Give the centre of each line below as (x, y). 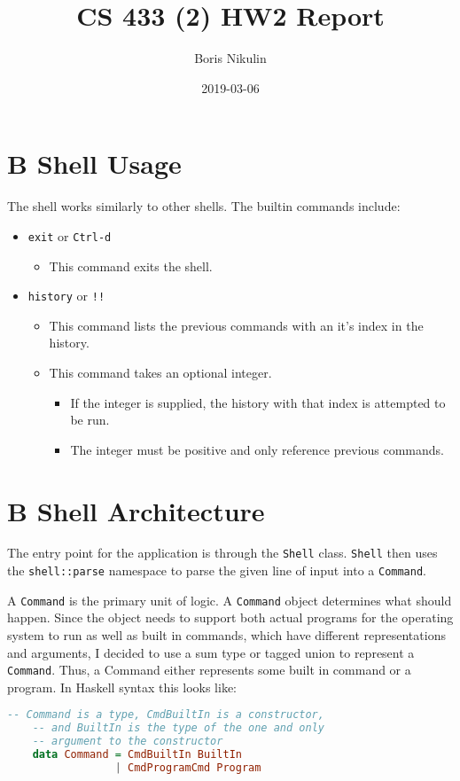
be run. (90, 420)
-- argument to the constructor (128, 742)
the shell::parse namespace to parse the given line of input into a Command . (217, 570)
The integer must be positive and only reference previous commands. (257, 449)
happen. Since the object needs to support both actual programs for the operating (230, 617)
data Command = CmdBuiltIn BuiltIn (137, 755)
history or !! (66, 296)
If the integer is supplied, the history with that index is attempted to (258, 402)
